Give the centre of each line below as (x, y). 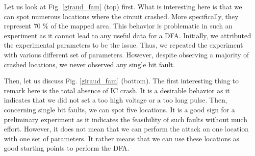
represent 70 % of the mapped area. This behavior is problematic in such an (118, 26)
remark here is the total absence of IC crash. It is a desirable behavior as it (117, 90)
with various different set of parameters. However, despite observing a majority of (127, 54)
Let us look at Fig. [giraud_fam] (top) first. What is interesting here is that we (123, 6)
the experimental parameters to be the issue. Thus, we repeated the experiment (124, 45)
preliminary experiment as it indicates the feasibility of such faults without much (126, 119)
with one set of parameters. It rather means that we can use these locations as (122, 138)
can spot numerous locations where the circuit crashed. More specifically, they (121, 16)
